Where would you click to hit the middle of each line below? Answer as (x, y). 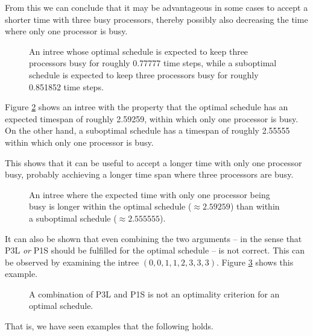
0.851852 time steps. (66, 86)
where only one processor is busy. (66, 31)
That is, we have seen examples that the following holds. (109, 326)
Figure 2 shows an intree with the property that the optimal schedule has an (147, 107)
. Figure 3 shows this (255, 262)
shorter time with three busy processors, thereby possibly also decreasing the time (156, 19)
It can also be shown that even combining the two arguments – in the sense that (153, 238)
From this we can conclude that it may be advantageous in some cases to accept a (156, 7)
